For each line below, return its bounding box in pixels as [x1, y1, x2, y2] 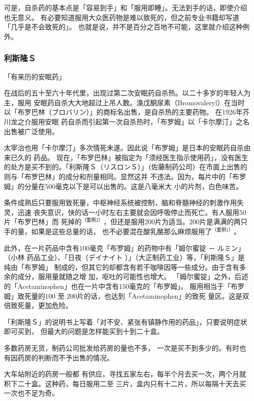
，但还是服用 [103, 216, 145, 227]
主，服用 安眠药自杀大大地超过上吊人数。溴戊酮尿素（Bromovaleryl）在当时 [4, 97, 245, 107]
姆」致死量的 [4, 290, 45, 301]
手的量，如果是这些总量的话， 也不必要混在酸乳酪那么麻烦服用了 [4, 226, 212, 236]
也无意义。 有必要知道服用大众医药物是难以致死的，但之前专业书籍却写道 [4, 12, 239, 22]
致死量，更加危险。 [10, 300, 72, 310]
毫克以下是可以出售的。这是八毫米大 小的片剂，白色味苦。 [55, 181, 243, 191]
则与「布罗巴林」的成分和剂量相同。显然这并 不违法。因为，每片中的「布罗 [4, 171, 246, 181]
